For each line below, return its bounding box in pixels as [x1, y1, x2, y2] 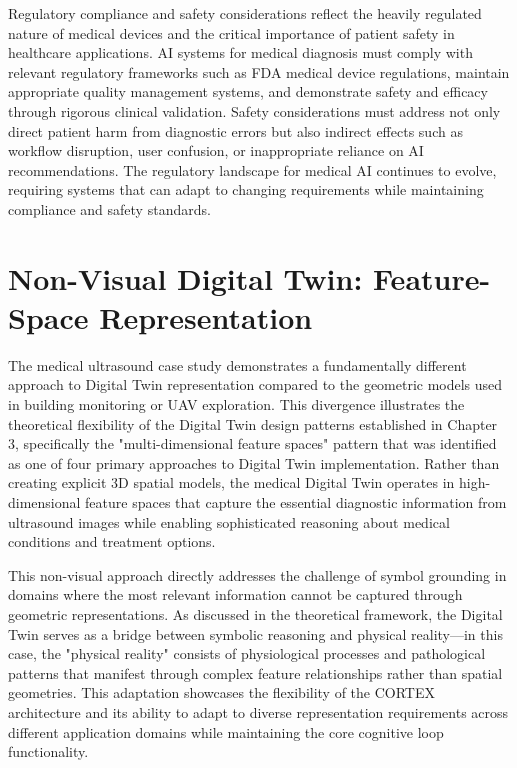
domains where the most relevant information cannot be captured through [8, 584, 463, 605]
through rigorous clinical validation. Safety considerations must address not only [8, 100, 501, 121]
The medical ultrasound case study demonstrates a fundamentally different [8, 354, 467, 375]
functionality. [8, 741, 89, 762]
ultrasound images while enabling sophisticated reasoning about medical [8, 511, 450, 532]
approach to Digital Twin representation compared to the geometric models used [8, 374, 503, 395]
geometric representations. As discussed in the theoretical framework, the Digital [8, 603, 503, 624]
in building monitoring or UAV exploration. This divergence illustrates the [8, 394, 465, 415]
